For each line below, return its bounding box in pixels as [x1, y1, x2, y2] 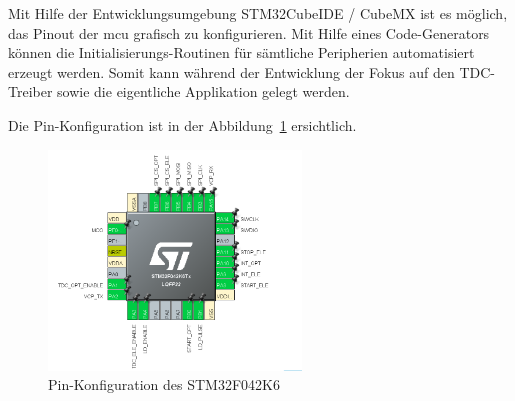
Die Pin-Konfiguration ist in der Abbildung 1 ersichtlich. [8, 114, 357, 135]
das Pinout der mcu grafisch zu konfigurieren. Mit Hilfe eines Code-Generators [8, 22, 490, 43]
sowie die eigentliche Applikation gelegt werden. [57, 81, 350, 102]
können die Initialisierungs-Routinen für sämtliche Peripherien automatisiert [8, 42, 475, 63]
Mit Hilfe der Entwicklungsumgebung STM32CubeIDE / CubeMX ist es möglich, [8, 3, 508, 23]
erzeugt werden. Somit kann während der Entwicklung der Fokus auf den [8, 61, 455, 82]
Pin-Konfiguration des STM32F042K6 [48, 374, 280, 395]
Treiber [8, 81, 53, 102]
